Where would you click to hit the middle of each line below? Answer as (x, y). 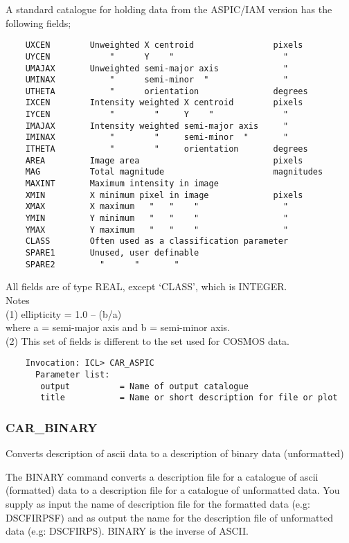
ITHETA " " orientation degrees (167, 149)
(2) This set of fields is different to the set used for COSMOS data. (148, 340)
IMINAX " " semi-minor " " (157, 137)
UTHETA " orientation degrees (167, 91)
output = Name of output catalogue (144, 386)
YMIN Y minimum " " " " (157, 219)
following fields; (38, 23)
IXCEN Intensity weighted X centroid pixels (164, 103)
